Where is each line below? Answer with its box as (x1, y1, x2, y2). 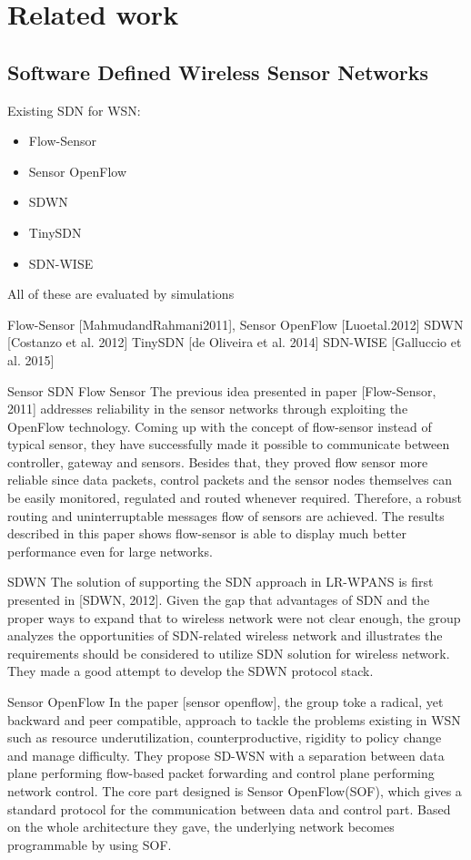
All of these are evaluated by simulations (7, 284, 235, 303)
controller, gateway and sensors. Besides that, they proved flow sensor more (7, 452, 428, 471)
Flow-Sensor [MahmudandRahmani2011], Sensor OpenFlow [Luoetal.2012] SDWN (7, 314, 464, 333)
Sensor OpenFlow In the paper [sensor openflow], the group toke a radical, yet (7, 692, 444, 712)
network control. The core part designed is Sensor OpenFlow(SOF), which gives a (7, 781, 462, 800)
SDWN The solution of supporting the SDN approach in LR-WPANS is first (7, 572, 434, 591)
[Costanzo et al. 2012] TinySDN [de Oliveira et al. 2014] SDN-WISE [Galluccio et (7, 333, 462, 352)
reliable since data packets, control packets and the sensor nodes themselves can (7, 470, 453, 489)
